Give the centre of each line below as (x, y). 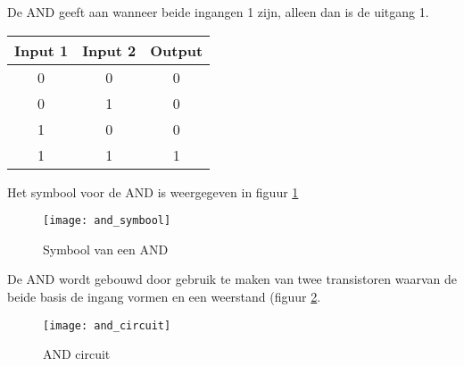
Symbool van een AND (106, 249)
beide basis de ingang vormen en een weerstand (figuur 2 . (164, 297)
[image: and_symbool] (107, 221)
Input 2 (109, 50)
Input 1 (41, 50)
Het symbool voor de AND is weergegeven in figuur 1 (153, 191)
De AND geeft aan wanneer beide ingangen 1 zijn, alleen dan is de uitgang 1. (218, 12)
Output (177, 50)
